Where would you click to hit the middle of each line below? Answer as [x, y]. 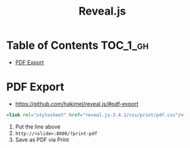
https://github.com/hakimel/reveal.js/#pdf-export [77, 104]
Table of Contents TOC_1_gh [78, 45]
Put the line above [38, 127]
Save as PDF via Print [42, 139]
